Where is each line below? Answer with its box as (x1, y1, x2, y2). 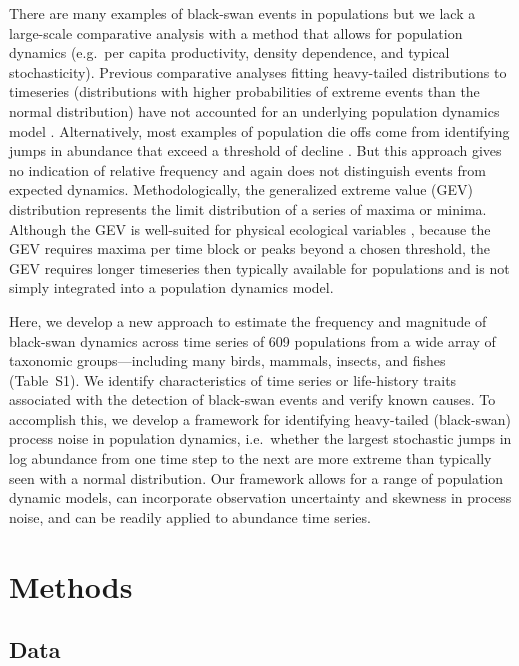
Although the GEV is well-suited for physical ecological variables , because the (9, 218, 491, 239)
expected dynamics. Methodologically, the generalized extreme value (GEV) (9, 179, 474, 200)
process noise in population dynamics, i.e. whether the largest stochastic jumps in (9, 428, 512, 449)
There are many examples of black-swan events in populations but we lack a (9, 3, 476, 23)
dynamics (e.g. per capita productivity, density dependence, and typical (9, 42, 450, 63)
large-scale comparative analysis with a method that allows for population (9, 22, 463, 43)
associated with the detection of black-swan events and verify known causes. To (9, 389, 496, 410)
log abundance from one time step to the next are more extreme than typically (9, 448, 492, 469)
